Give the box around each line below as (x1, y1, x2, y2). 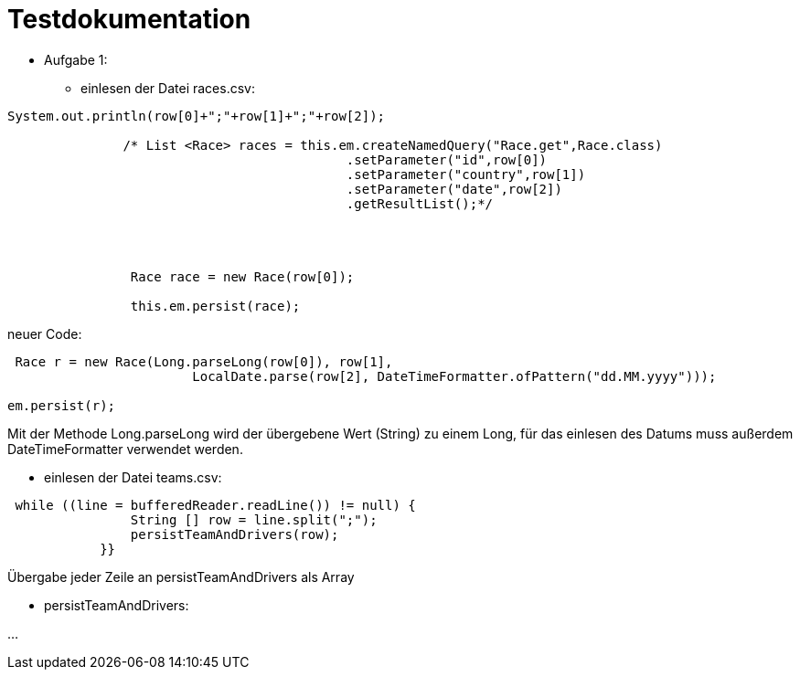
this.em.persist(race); (130, 298, 301, 313)
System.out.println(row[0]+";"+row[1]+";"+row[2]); (7, 108, 386, 123)
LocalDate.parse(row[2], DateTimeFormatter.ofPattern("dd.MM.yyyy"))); (192, 368, 717, 384)
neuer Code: (7, 325, 82, 342)
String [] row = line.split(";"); (130, 512, 378, 527)
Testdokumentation (7, 4, 251, 35)
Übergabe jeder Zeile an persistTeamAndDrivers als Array (7, 568, 355, 585)
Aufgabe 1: (44, 51, 108, 68)
